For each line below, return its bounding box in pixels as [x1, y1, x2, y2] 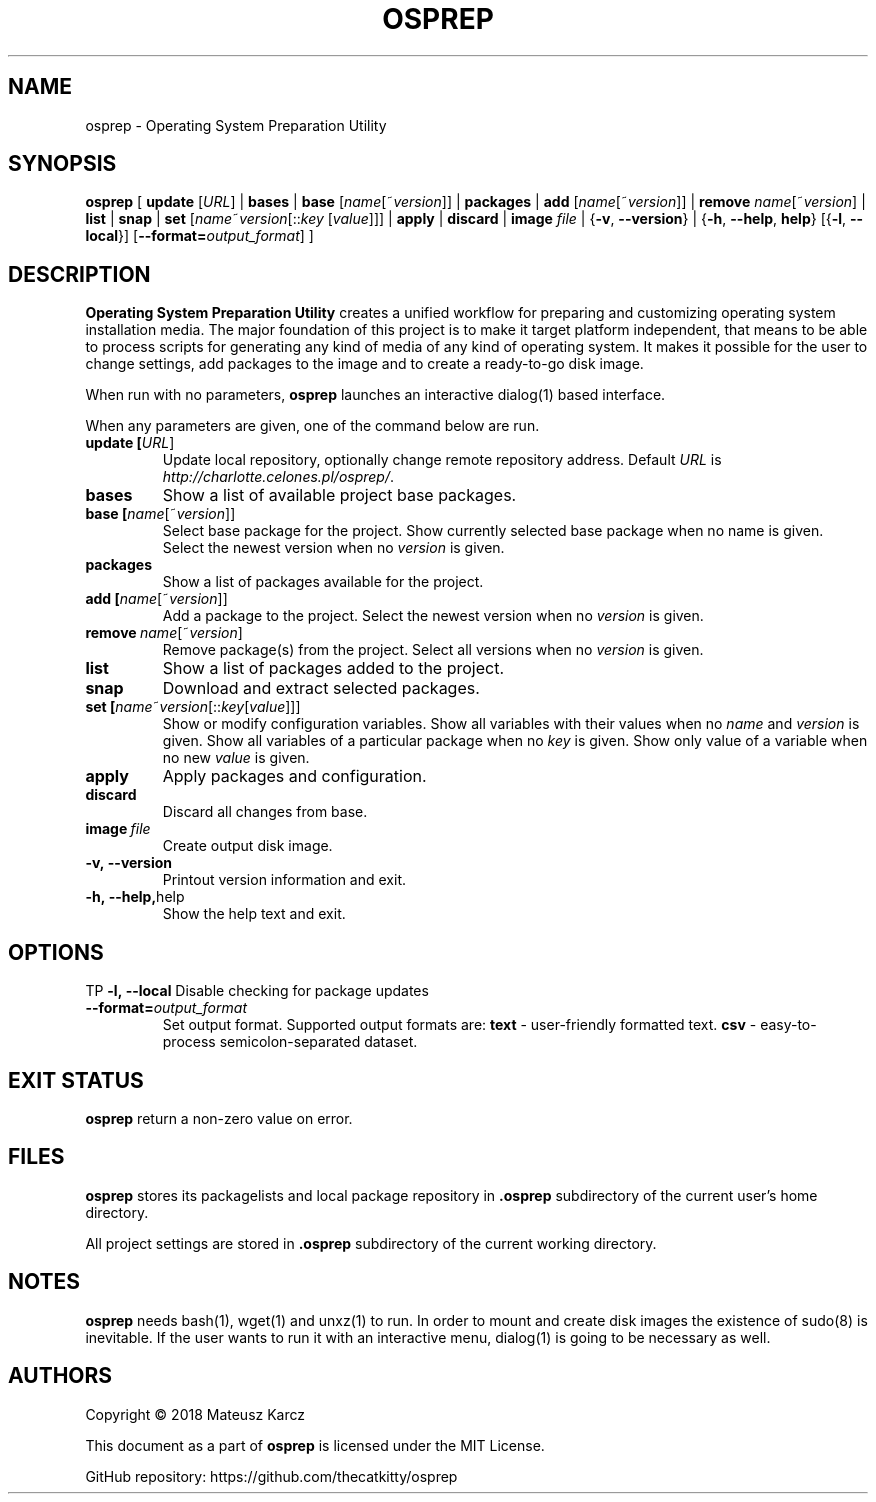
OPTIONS [8, 939, 104, 965]
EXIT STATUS [8, 1067, 144, 1093]
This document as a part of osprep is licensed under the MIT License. [85, 1436, 545, 1454]
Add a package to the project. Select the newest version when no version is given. [162, 607, 704, 625]
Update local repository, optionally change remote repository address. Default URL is [162, 451, 722, 469]
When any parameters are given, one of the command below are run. [85, 417, 540, 435]
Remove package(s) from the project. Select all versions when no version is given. [162, 641, 704, 659]
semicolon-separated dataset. [219, 1033, 418, 1051]
